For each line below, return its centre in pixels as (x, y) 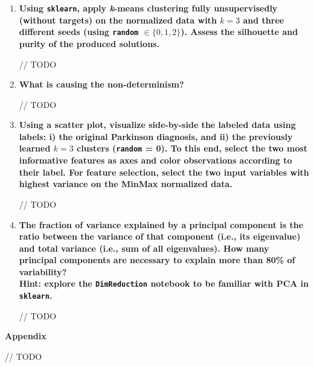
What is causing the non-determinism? (101, 84)
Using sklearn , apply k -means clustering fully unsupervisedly (148, 8)
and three (264, 20)
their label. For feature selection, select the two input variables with (164, 172)
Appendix (26, 336)
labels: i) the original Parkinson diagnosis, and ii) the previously (156, 136)
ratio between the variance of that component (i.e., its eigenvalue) (160, 236)
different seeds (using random (79, 32)
